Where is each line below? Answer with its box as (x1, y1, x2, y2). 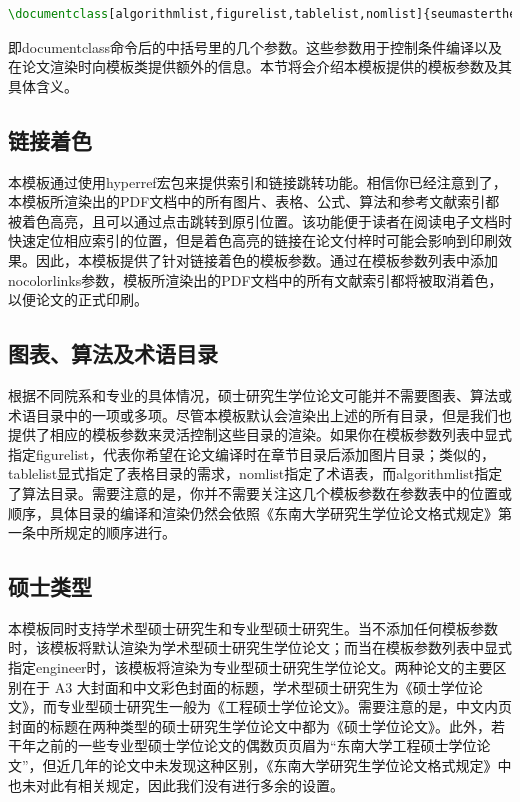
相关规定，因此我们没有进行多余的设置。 (77, 774, 344, 795)
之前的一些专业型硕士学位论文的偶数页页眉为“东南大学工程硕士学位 (35, 735, 477, 756)
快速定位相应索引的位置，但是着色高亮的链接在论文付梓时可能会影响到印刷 (8, 230, 498, 251)
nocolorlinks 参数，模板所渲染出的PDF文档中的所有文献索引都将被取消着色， (8, 269, 503, 290)
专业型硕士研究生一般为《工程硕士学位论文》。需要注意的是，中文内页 (56, 696, 512, 717)
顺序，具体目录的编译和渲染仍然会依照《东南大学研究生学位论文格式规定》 (8, 502, 498, 523)
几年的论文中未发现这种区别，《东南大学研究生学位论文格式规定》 (70, 755, 498, 776)
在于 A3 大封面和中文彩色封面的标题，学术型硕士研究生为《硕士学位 (21, 676, 469, 697)
